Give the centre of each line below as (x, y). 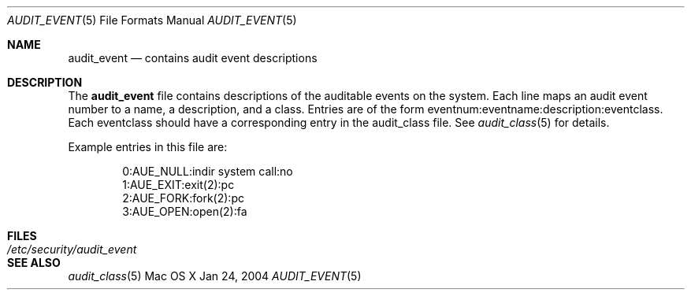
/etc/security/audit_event (72, 249)
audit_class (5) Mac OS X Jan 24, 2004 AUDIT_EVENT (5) (215, 276)
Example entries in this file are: (148, 147)
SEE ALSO (34, 263)
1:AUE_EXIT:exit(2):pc (178, 185)
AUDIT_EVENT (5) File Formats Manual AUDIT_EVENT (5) (152, 20)
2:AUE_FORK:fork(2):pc (183, 198)
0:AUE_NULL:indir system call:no (208, 171)
